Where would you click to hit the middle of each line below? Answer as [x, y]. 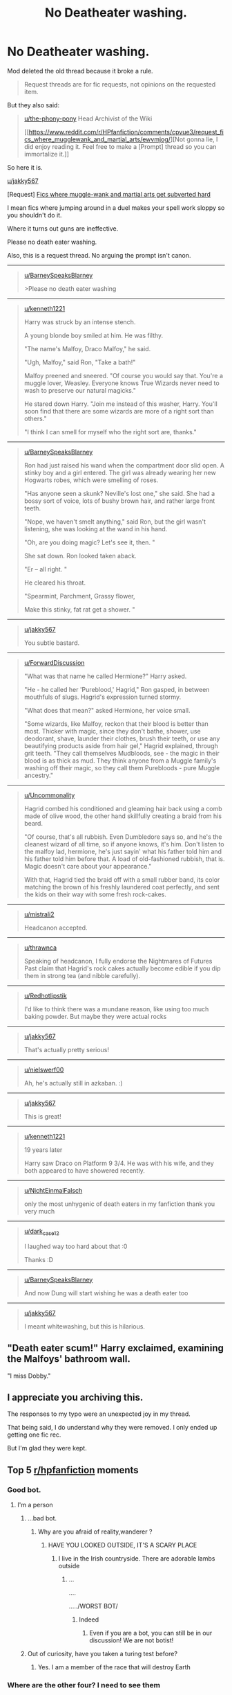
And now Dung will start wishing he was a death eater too [106, 1293]
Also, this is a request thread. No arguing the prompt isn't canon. [99, 255]
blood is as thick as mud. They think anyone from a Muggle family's [120, 761]
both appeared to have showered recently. [84, 1170]
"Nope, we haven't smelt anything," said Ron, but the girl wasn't [115, 522]
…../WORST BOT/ [94, 1606]
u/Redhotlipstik [45, 995]
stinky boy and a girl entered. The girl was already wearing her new [120, 472]
